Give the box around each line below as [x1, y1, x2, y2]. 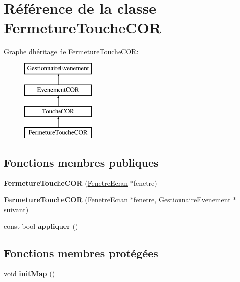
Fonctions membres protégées [4, 245, 158, 260]
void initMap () [4, 268, 55, 279]
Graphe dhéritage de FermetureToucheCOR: [4, 46, 139, 56]
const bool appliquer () [4, 221, 78, 231]
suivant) [4, 204, 29, 215]
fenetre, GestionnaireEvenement [133, 194, 231, 205]
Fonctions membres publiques [4, 155, 159, 170]
